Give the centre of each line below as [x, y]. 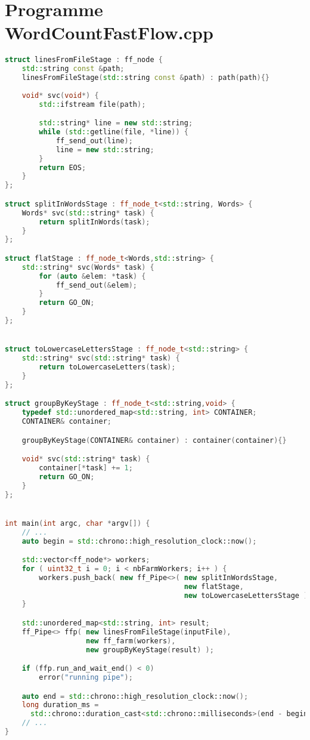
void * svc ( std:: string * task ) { [86, 459]
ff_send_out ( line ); [94, 141]
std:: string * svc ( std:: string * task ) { [101, 358]
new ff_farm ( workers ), [131, 641]
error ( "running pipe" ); [86, 677]
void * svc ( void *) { [60, 95]
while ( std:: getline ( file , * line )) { [114, 132]
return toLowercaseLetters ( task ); [107, 367]
